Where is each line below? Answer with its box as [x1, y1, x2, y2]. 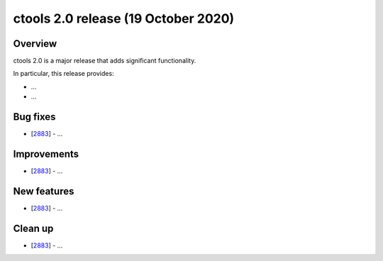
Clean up [13, 222, 54, 234]
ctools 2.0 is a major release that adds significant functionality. [13, 57, 196, 65]
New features [13, 185, 74, 197]
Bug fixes [13, 111, 56, 123]
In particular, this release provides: [13, 70, 114, 78]
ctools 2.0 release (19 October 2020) [13, 11, 235, 26]
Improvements [13, 148, 79, 160]
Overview [13, 38, 57, 50]
